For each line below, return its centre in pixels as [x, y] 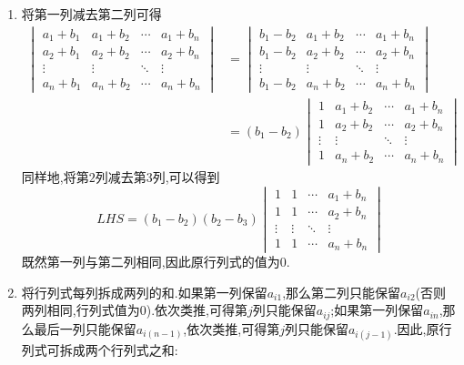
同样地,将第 [55, 176]
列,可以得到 [186, 176]
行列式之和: [144, 350]
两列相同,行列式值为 [81, 310]
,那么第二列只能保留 [342, 292]
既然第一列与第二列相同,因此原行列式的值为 [151, 262]
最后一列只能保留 [85, 328]
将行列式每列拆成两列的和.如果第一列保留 [144, 292]
